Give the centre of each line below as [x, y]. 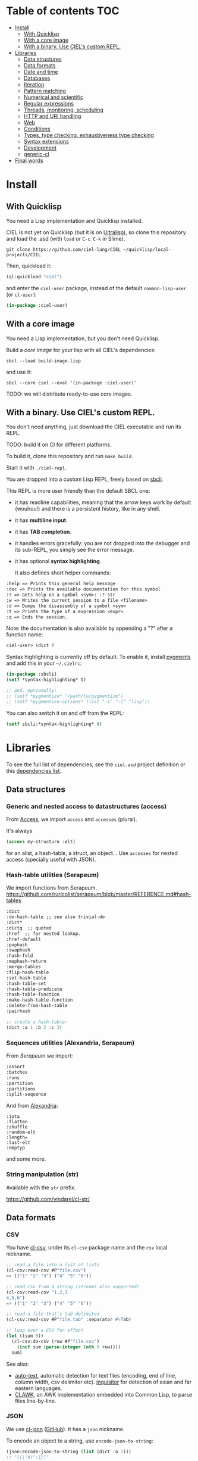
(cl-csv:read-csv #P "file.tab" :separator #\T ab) [69, 1320]
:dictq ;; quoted [29, 928]
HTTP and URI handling [52, 116]
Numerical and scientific [54, 97]
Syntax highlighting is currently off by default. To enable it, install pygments [99, 657]
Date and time [41, 72]
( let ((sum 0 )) [25, 1336]
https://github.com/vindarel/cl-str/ [48, 1199]
